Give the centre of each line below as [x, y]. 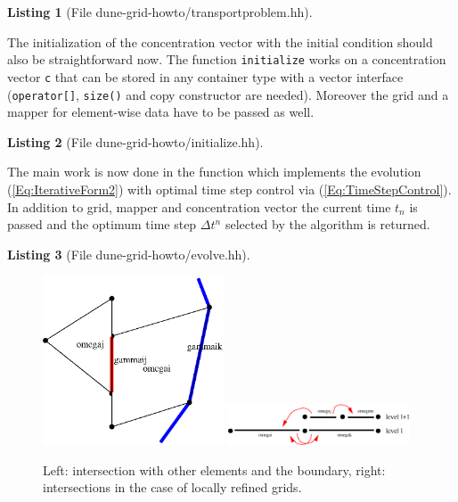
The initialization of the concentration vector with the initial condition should [220, 41]
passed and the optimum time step [102, 224]
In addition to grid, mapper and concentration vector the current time [199, 206]
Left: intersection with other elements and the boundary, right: [214, 469]
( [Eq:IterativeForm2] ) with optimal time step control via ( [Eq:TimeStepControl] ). [229, 189]
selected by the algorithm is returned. [327, 224]
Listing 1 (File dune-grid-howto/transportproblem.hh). [160, 12]
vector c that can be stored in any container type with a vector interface [205, 76]
